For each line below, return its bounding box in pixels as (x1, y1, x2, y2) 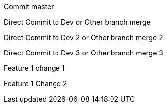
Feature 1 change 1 (4, 64, 65, 72)
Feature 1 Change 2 (4, 79, 67, 88)
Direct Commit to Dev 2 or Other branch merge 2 (4, 33, 163, 42)
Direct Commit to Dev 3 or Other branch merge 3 (4, 49, 163, 57)
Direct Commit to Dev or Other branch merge (4, 18, 151, 26)
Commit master (4, 2, 54, 11)
